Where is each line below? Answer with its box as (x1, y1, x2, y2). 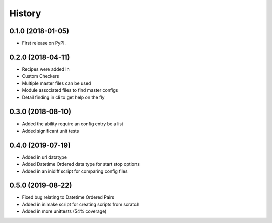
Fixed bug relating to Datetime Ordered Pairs (22, 194, 114, 200)
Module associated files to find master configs (22, 87, 118, 93)
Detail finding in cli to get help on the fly (22, 94, 105, 100)
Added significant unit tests (22, 128, 79, 134)
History (9, 8, 41, 19)
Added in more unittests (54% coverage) (22, 208, 107, 214)
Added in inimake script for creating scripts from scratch (22, 201, 140, 207)
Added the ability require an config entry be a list (22, 121, 123, 127)
